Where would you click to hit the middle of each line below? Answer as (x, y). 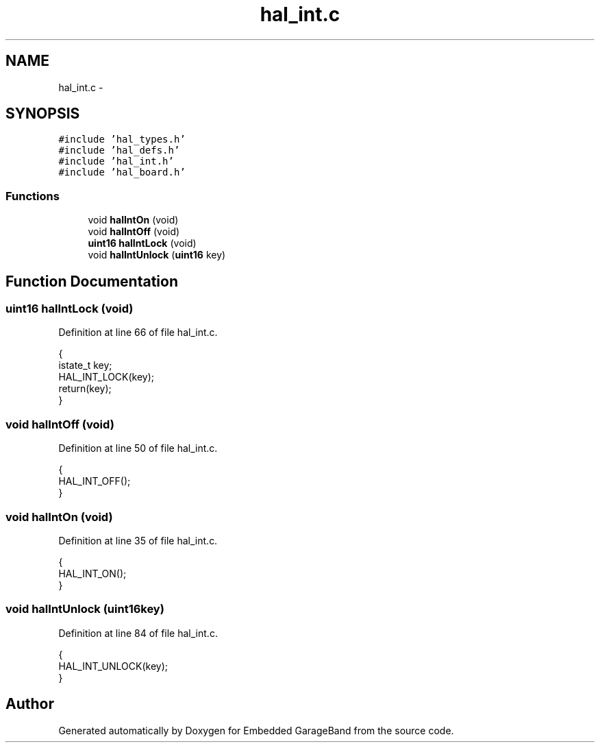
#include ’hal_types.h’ (122, 140)
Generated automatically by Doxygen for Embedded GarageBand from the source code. (256, 730)
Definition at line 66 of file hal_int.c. (138, 333)
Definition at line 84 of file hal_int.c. (138, 633)
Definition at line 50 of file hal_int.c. (138, 448)
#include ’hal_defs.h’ (119, 150)
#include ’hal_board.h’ (122, 172)
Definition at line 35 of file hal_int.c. (138, 540)
